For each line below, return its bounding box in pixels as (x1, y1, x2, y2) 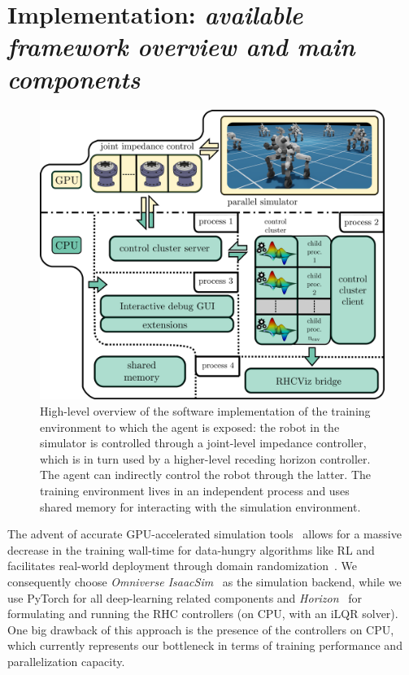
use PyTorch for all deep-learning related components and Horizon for (7, 589, 363, 606)
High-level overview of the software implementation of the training (40, 403, 371, 420)
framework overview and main (7, 29, 355, 63)
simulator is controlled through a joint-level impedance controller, (40, 434, 367, 451)
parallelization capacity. (7, 652, 125, 669)
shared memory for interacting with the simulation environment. (40, 498, 361, 515)
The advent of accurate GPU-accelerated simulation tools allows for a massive (7, 525, 402, 542)
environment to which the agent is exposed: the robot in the (40, 418, 340, 435)
